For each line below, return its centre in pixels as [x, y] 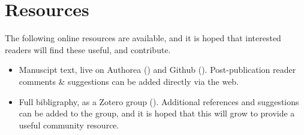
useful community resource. [69, 125]
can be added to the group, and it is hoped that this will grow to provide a [157, 113]
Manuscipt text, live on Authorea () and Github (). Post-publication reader [157, 70]
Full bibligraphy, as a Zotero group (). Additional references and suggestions [159, 101]
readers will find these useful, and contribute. [88, 49]
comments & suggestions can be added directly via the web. [129, 81]
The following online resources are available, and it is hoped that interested [143, 38]
